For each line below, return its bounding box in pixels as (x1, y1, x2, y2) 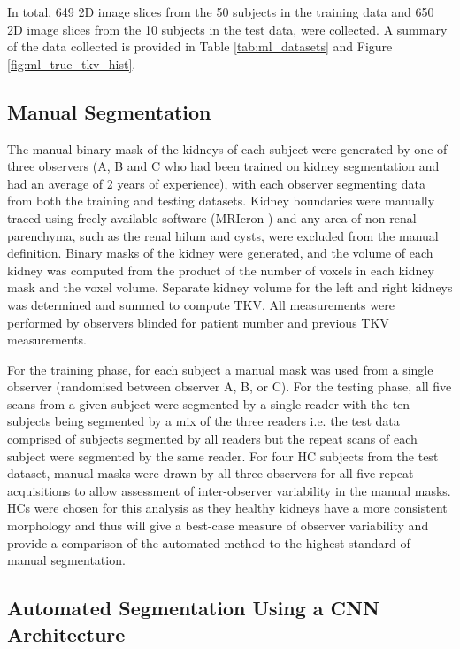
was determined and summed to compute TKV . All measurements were (7, 295, 395, 313)
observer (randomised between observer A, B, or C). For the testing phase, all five (7, 377, 452, 396)
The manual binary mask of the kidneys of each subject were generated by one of (7, 139, 448, 158)
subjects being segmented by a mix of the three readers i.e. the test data (7, 412, 400, 430)
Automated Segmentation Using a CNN (7, 594, 379, 622)
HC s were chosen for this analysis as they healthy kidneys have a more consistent (7, 498, 448, 517)
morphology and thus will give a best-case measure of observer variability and (7, 516, 429, 535)
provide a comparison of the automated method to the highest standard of (7, 533, 410, 552)
